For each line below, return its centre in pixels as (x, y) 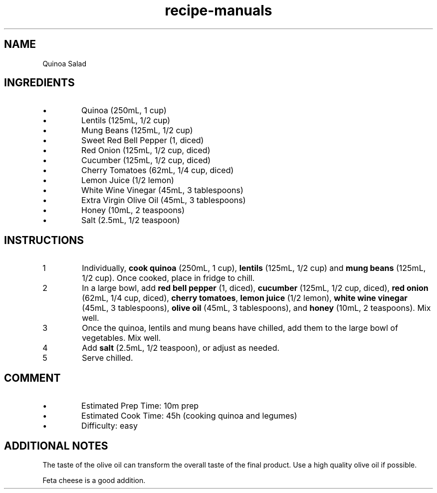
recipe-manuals (218, 10)
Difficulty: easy (109, 426)
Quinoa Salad (65, 63)
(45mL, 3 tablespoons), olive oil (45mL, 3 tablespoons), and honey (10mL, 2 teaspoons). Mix (256, 308)
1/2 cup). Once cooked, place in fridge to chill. (168, 278)
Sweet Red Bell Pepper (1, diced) (143, 140)
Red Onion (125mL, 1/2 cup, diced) (146, 150)
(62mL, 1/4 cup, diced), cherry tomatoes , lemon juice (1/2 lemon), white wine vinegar (245, 298)
